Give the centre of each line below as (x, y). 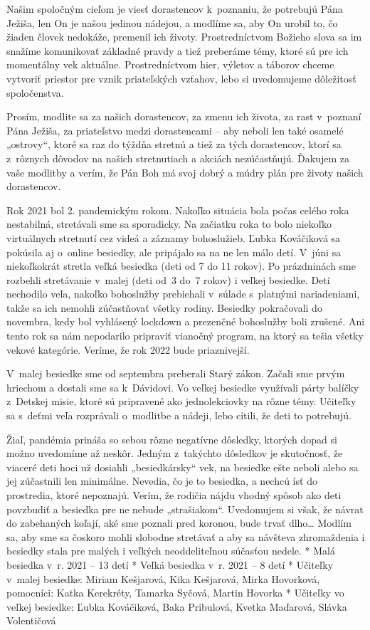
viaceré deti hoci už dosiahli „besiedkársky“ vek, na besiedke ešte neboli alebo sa (183, 467)
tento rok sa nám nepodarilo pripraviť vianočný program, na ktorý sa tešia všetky (185, 336)
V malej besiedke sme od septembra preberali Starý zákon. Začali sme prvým (176, 373)
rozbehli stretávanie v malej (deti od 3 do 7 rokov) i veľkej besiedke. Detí (168, 279)
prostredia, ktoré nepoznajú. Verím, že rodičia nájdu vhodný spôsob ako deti (174, 495)
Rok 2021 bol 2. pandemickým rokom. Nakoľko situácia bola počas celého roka (178, 210)
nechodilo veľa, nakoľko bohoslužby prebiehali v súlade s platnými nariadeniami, (183, 294)
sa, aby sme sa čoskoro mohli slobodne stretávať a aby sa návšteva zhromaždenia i (186, 536)
